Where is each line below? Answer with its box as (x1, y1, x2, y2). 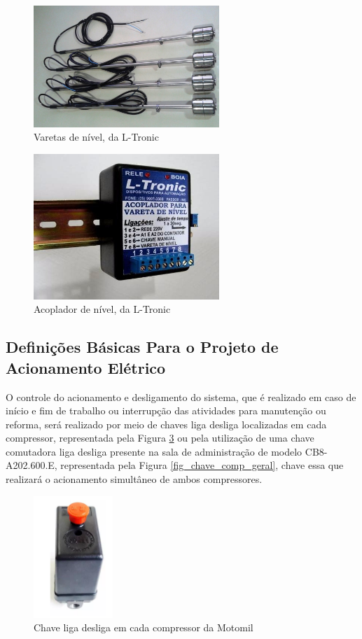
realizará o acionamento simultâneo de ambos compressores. (6, 472, 263, 486)
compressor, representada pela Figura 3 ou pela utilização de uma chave (6, 430, 314, 445)
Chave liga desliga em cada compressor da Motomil (34, 620, 253, 635)
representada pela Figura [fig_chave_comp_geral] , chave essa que (60, 458, 344, 472)
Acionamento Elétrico (6, 356, 166, 378)
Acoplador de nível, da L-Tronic (34, 302, 171, 316)
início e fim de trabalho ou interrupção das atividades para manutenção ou (6, 403, 326, 418)
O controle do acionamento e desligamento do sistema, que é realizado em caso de (6, 389, 356, 404)
